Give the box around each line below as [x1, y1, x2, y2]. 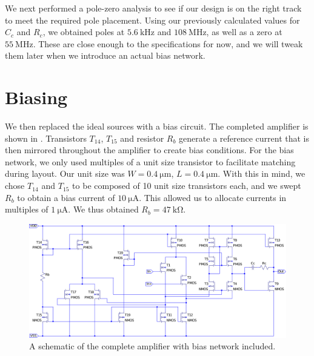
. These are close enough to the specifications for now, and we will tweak [33, 37, 303, 50]
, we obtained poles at [42, 25, 125, 38]
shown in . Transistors [5, 131, 87, 144]
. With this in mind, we [218, 167, 306, 180]
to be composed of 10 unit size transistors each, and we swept [72, 179, 301, 192]
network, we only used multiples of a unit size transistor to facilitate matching [5, 155, 296, 168]
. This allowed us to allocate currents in [139, 191, 287, 203]
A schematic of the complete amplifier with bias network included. [29, 340, 276, 352]
